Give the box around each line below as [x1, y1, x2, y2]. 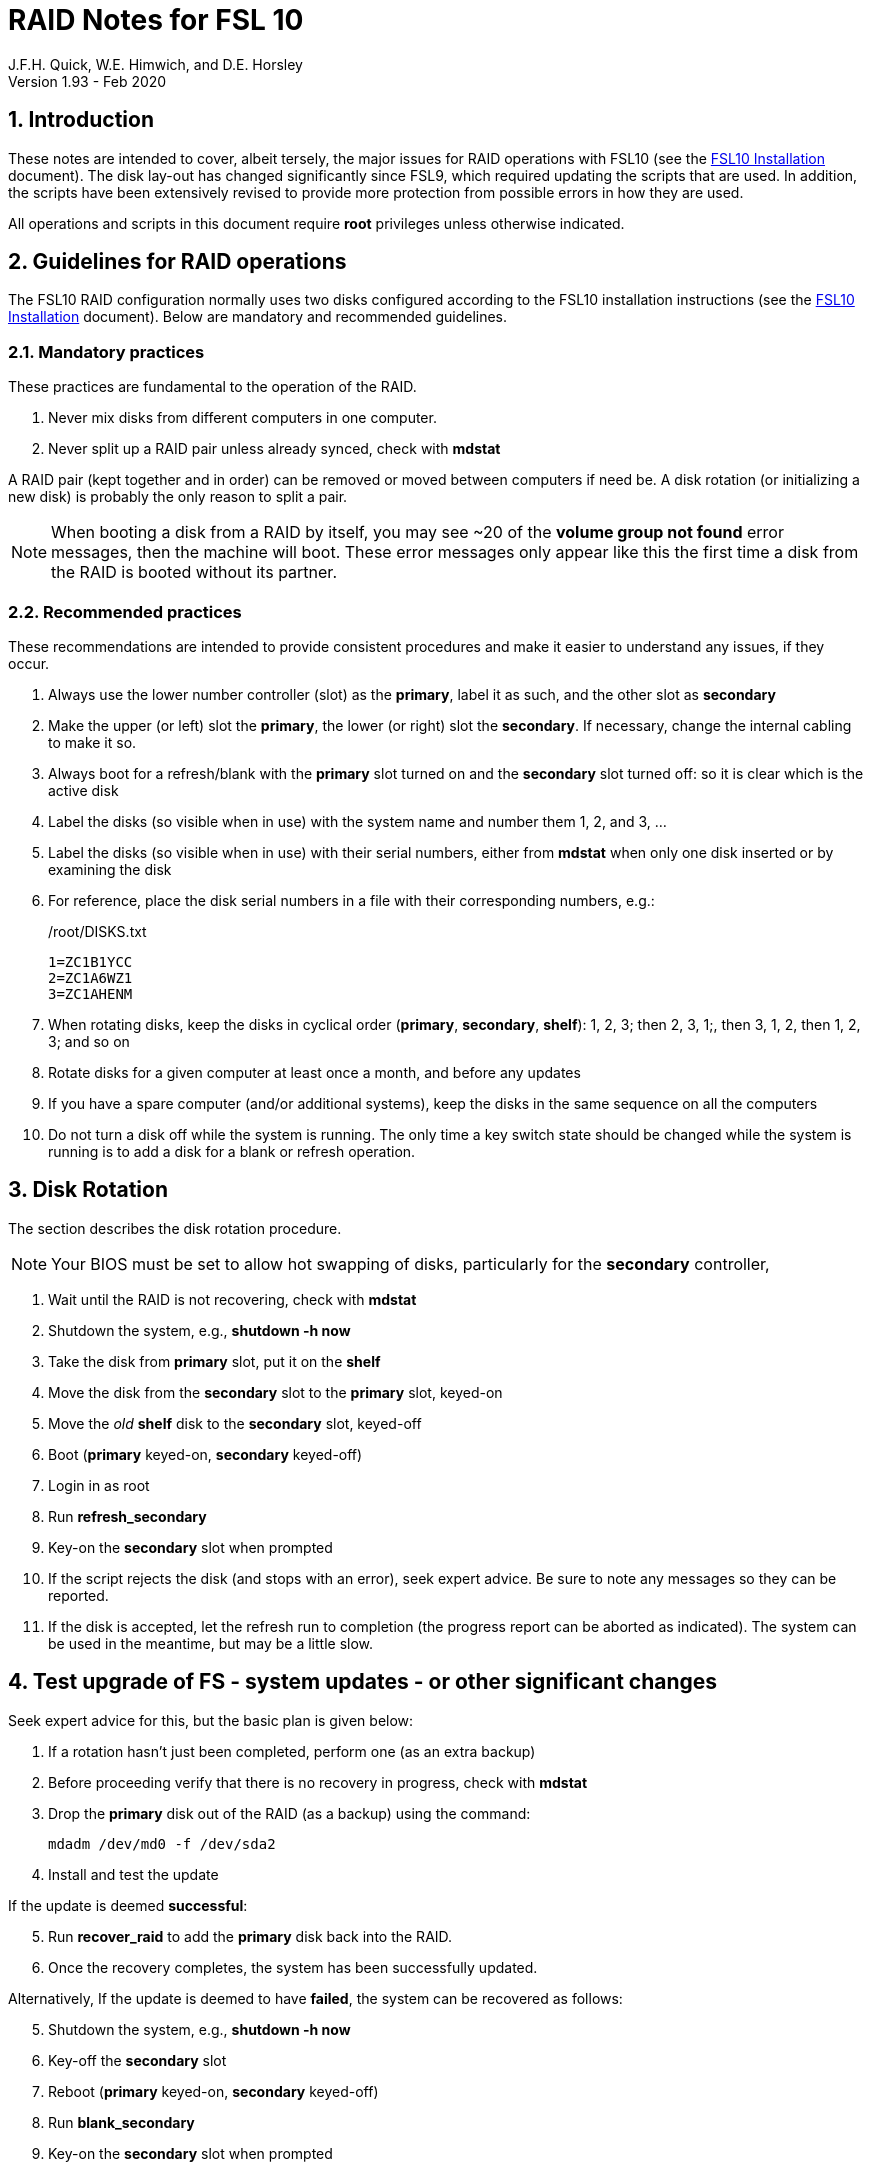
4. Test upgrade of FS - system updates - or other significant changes [8, 1669, 718, 1695]
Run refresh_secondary [48, 1507, 207, 1525]
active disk [48, 781, 119, 799]
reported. [48, 1586, 109, 1604]
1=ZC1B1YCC [48, 953, 133, 970]
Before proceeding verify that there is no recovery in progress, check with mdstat [48, 1773, 588, 1791]
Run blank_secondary [48, 2113, 195, 2131]
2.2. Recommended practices [8, 601, 242, 622]
